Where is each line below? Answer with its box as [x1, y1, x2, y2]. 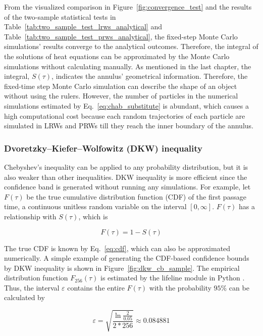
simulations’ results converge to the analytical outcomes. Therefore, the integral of [4, 41, 258, 52]
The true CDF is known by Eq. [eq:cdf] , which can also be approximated [4, 243, 231, 253]
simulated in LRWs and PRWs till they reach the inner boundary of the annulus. [4, 120, 253, 131]
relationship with [4, 211, 57, 221]
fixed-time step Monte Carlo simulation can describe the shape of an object [4, 80, 237, 91]
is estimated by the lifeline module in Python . [100, 272, 245, 283]
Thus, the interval [4, 282, 60, 293]
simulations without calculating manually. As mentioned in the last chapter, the [4, 61, 251, 71]
